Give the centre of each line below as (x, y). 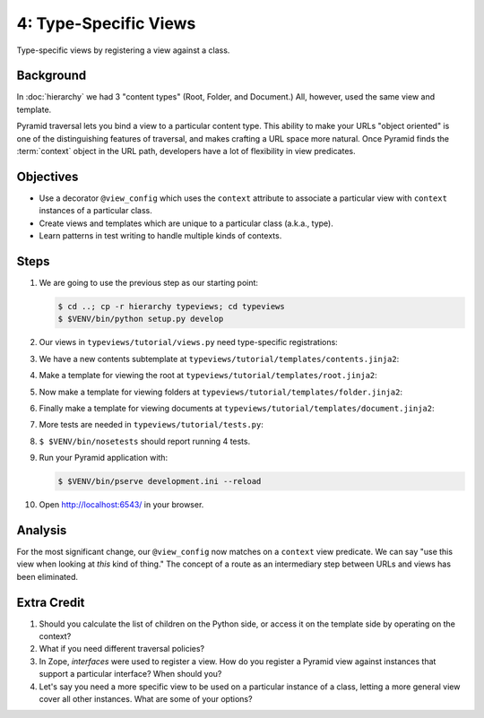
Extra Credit (51, 602)
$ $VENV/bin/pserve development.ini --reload (160, 481)
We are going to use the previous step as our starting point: (149, 283)
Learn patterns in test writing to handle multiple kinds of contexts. (160, 236)
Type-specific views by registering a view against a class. (123, 50)
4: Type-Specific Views (106, 23)
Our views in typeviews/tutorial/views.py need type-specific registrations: (188, 342)
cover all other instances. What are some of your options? (146, 699)
